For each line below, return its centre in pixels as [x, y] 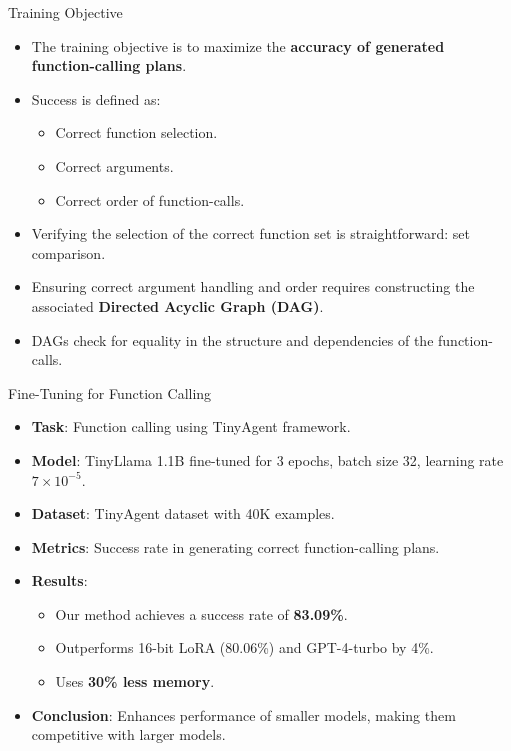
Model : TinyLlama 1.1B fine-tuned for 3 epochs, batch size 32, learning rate [267, 459]
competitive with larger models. [128, 734]
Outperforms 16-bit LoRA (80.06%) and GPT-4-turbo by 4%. [244, 647]
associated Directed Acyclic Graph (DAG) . [177, 305]
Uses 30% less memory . [135, 681]
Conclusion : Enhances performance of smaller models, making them [243, 714]
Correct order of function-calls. [150, 199]
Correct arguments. [114, 165]
